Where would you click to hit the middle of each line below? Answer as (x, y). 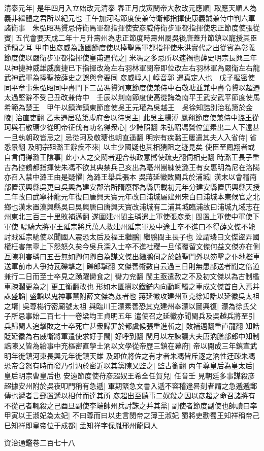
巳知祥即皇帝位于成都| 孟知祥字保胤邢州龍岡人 (81, 425)
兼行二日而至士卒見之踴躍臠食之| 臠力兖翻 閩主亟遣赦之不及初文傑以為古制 (128, 276)
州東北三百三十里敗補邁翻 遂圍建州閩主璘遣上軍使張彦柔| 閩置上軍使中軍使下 (132, 216)
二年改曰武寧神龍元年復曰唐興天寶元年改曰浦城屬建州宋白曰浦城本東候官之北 (132, 197)
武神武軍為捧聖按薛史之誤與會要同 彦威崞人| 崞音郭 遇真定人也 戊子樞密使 (129, 77)
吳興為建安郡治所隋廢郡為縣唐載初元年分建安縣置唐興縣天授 (160, 186)
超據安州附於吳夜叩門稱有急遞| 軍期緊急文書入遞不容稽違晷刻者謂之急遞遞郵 (131, 385)
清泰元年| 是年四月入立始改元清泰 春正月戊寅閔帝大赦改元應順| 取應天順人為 (130, 8)
